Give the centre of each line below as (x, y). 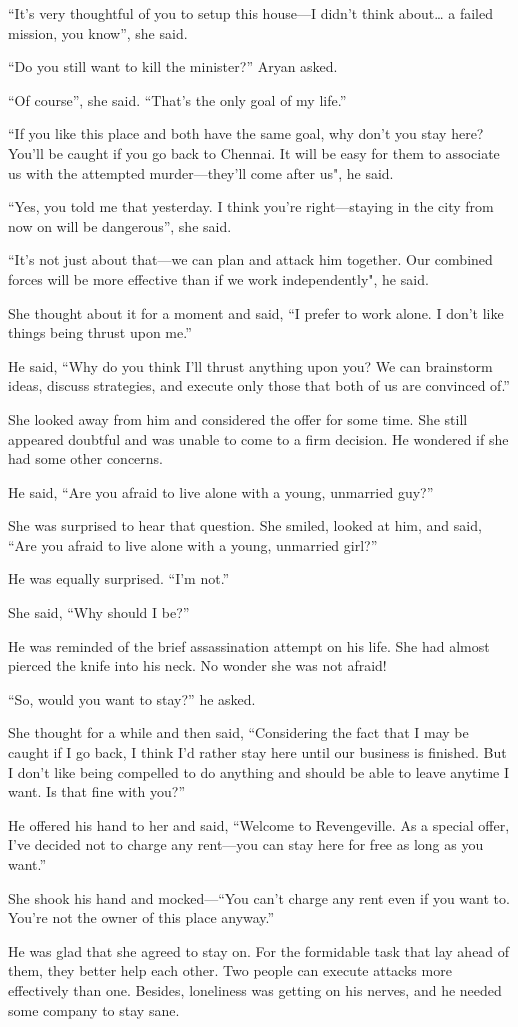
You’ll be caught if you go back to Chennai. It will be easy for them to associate (254, 152)
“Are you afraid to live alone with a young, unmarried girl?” (193, 544)
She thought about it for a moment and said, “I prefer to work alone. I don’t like (256, 312)
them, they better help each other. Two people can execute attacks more (230, 970)
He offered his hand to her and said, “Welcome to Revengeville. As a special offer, (259, 824)
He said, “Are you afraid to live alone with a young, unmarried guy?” (221, 491)
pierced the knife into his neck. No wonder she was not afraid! (197, 665)
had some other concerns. (85, 458)
